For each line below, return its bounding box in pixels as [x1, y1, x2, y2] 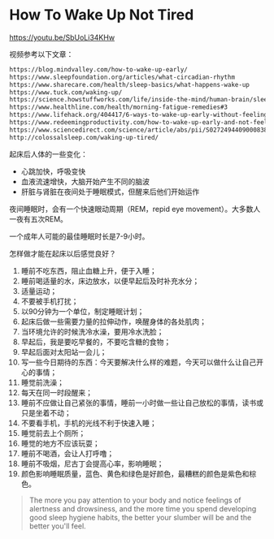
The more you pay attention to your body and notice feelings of [28, 495, 241, 505]
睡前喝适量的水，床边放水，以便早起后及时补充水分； [20, 276, 200, 286]
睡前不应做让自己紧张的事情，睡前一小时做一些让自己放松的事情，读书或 [20, 398, 263, 407]
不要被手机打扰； [20, 296, 79, 306]
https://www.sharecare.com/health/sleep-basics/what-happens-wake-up [9, 80, 250, 88]
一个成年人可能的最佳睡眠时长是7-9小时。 [9, 231, 150, 241]
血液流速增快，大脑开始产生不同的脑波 [20, 176, 150, 186]
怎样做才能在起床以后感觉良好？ [9, 248, 116, 258]
